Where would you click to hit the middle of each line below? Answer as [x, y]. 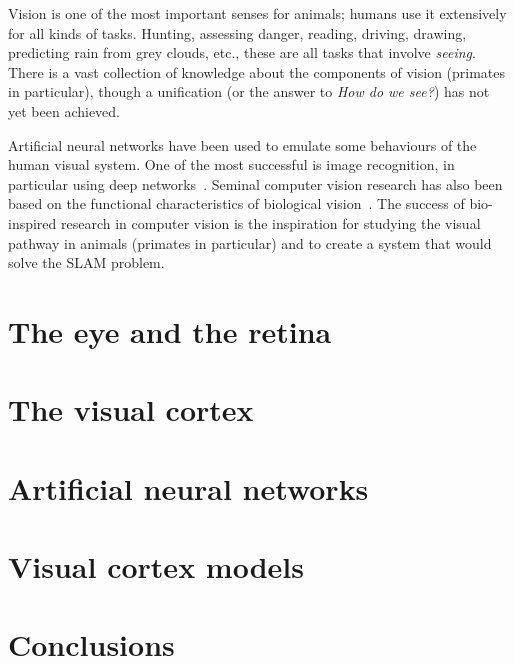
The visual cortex [131, 409]
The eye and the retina [170, 330]
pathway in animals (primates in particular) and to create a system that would [250, 242]
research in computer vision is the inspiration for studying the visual [271, 222]
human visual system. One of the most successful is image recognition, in [231, 164]
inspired [32, 222]
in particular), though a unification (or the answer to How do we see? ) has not [249, 91]
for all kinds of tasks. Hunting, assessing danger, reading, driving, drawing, [237, 32]
